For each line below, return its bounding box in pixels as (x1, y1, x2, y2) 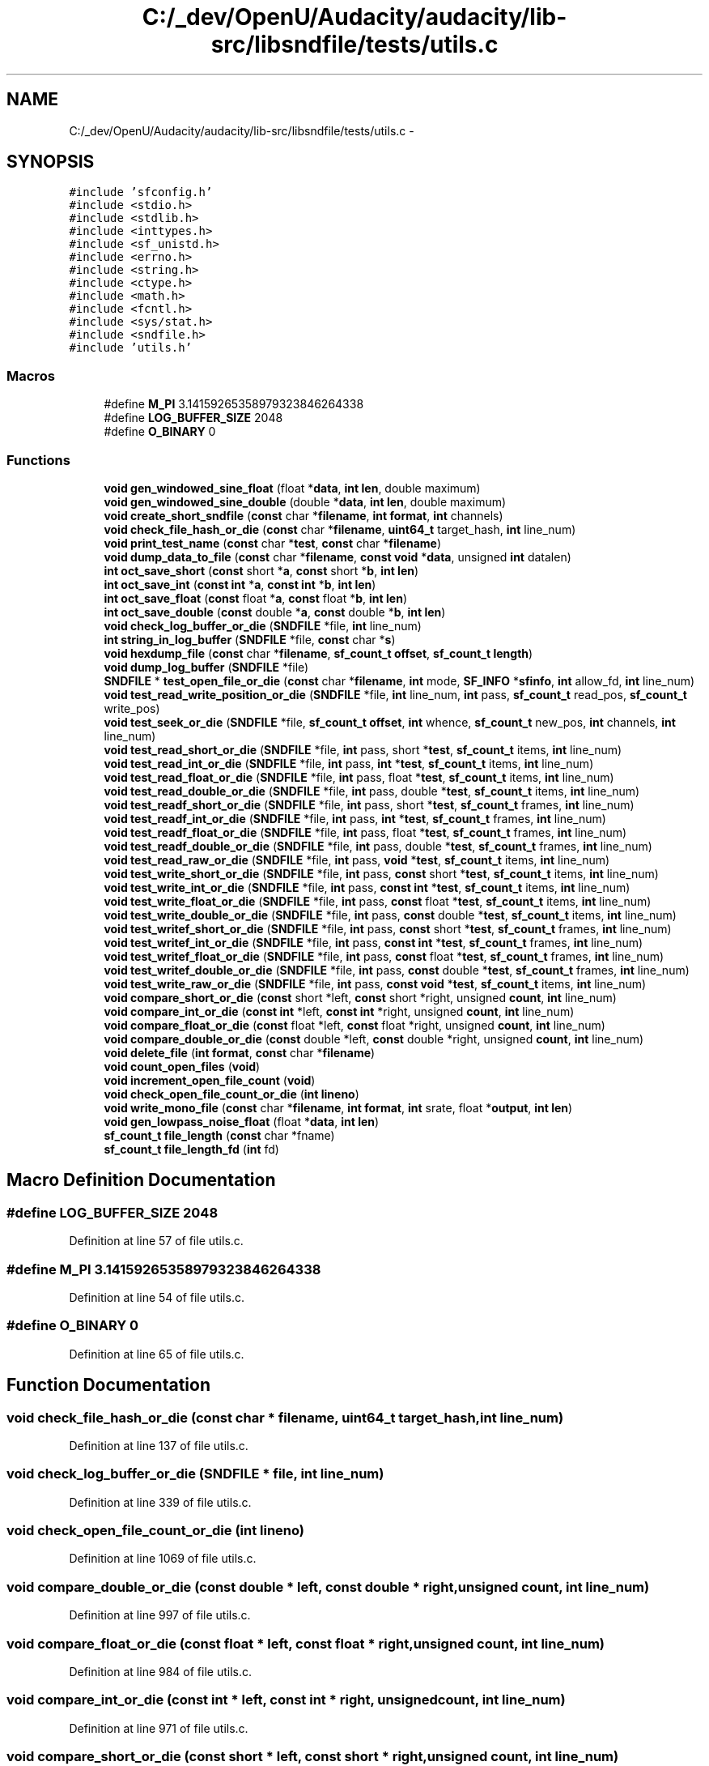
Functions (6, 451, 70, 468)
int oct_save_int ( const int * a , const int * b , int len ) (104, 577, 376, 591)
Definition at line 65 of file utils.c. (69, 1346, 244, 1361)
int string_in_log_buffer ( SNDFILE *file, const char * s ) (104, 632, 396, 646)
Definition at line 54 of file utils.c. (69, 1290, 244, 1304)
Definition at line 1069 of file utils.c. (69, 1551, 257, 1566)
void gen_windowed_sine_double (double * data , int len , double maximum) (104, 494, 507, 509)
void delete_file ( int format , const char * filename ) (104, 1045, 376, 1060)
